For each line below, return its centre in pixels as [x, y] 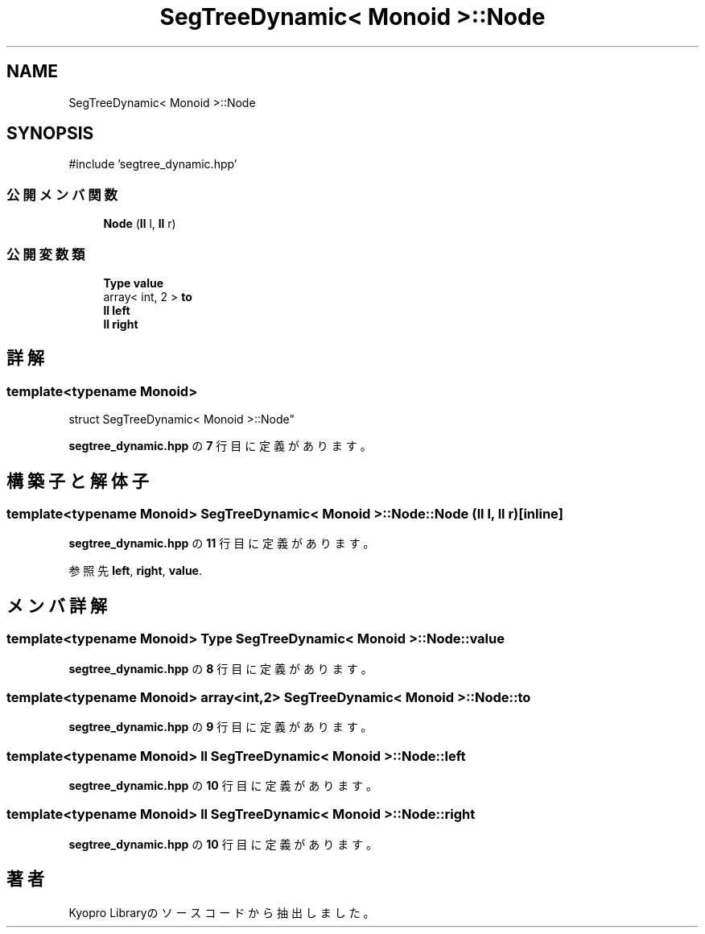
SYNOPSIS [50, 134]
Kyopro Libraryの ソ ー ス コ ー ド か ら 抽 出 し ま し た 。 [222, 912]
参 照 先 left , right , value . [135, 571]
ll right [121, 324]
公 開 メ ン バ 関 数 [62, 194]
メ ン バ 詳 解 [57, 605]
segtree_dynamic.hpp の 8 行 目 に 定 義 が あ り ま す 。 [221, 668]
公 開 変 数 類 [46, 254]
